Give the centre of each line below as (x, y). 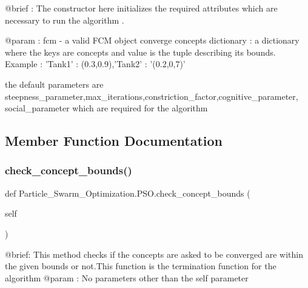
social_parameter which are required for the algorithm (106, 108)
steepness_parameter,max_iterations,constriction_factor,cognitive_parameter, (152, 96)
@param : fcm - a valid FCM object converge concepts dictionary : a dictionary (152, 40)
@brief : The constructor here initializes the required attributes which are (141, 8)
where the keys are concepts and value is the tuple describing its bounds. (140, 52)
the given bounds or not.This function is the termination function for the (141, 266)
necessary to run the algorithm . (65, 20)
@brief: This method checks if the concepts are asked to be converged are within (154, 254)
